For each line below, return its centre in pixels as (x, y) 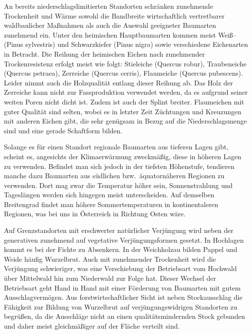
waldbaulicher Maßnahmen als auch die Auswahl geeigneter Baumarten (110, 25)
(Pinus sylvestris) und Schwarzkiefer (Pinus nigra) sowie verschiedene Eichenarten (126, 44)
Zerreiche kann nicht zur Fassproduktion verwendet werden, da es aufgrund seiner (126, 92)
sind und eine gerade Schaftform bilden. (63, 130)
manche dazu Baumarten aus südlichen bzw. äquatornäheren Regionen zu (114, 176)
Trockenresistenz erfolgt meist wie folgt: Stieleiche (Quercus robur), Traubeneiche (125, 63)
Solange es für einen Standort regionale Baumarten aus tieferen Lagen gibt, (116, 147)
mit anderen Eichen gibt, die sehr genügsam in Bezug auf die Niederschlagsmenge (126, 121)
